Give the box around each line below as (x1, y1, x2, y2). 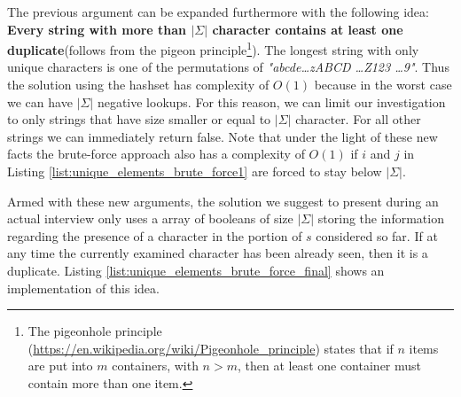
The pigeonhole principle (27, 322, 162, 340)
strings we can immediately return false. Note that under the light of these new (7, 127, 438, 145)
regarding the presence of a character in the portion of (7, 226, 302, 245)
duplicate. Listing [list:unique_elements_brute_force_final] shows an (7, 261, 385, 279)
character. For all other (295, 110, 421, 128)
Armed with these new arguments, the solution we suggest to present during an (7, 191, 439, 210)
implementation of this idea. (7, 278, 160, 297)
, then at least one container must (237, 356, 422, 375)
